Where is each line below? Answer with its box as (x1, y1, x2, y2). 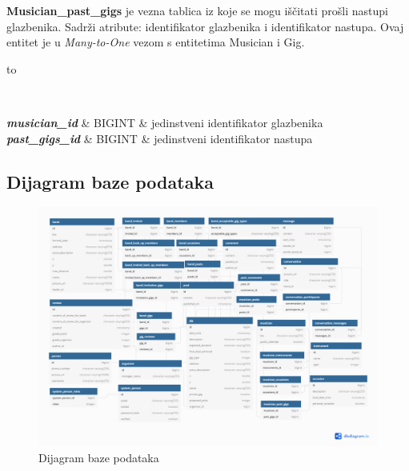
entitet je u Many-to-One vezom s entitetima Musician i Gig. (6, 34, 305, 50)
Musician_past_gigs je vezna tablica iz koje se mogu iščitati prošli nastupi (6, 2, 388, 18)
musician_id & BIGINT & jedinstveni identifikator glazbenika (6, 114, 323, 130)
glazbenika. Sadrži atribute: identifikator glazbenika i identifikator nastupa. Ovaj (6, 18, 404, 34)
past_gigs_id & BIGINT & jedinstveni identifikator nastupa (6, 130, 313, 146)
